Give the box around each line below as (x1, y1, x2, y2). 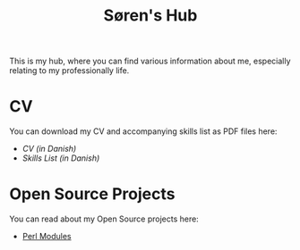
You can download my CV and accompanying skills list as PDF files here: (9, 126, 278, 137)
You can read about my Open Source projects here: (9, 213, 199, 224)
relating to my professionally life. (9, 65, 130, 76)
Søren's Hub (103, 5, 198, 26)
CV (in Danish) (21, 144, 77, 154)
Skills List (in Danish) (21, 153, 100, 163)
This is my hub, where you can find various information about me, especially (9, 55, 291, 67)
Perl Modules (21, 231, 72, 242)
